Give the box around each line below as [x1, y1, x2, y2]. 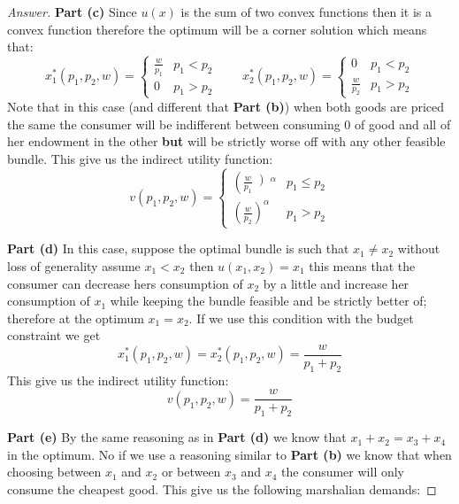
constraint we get [7, 326, 101, 345]
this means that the [309, 256, 416, 275]
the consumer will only [281, 462, 405, 481]
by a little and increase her [263, 274, 409, 292]
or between [161, 462, 221, 481]
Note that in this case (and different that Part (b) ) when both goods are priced [7, 97, 445, 115]
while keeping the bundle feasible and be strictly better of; [110, 291, 427, 310]
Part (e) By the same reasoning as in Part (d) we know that [7, 428, 347, 446]
